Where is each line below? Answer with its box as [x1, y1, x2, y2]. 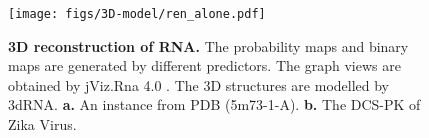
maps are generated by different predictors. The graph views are [8, 55, 401, 76]
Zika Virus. [8, 114, 77, 135]
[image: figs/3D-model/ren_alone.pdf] [8, 7, 266, 21]
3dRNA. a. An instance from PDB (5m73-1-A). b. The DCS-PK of [8, 94, 421, 115]
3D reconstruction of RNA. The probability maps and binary [8, 35, 409, 56]
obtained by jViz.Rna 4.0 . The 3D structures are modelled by [8, 74, 390, 95]
